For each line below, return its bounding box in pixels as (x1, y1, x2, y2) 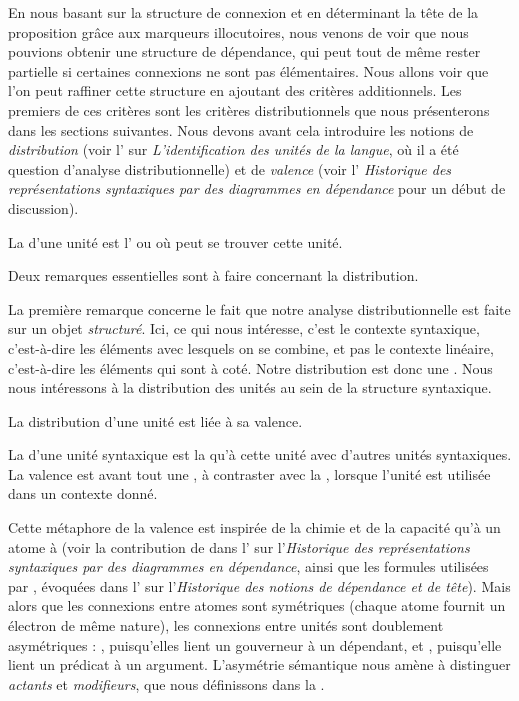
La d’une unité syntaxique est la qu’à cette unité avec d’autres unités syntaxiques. (8, 444, 512, 465)
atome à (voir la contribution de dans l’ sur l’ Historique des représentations (8, 536, 470, 557)
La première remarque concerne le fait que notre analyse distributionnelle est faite (8, 298, 511, 319)
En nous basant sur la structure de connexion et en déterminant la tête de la (8, 2, 479, 22)
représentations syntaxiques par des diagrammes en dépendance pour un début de (8, 178, 506, 199)
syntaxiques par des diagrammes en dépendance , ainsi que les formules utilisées (8, 556, 489, 577)
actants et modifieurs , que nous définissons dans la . (8, 673, 325, 694)
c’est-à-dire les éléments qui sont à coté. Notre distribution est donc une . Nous (8, 357, 493, 378)
